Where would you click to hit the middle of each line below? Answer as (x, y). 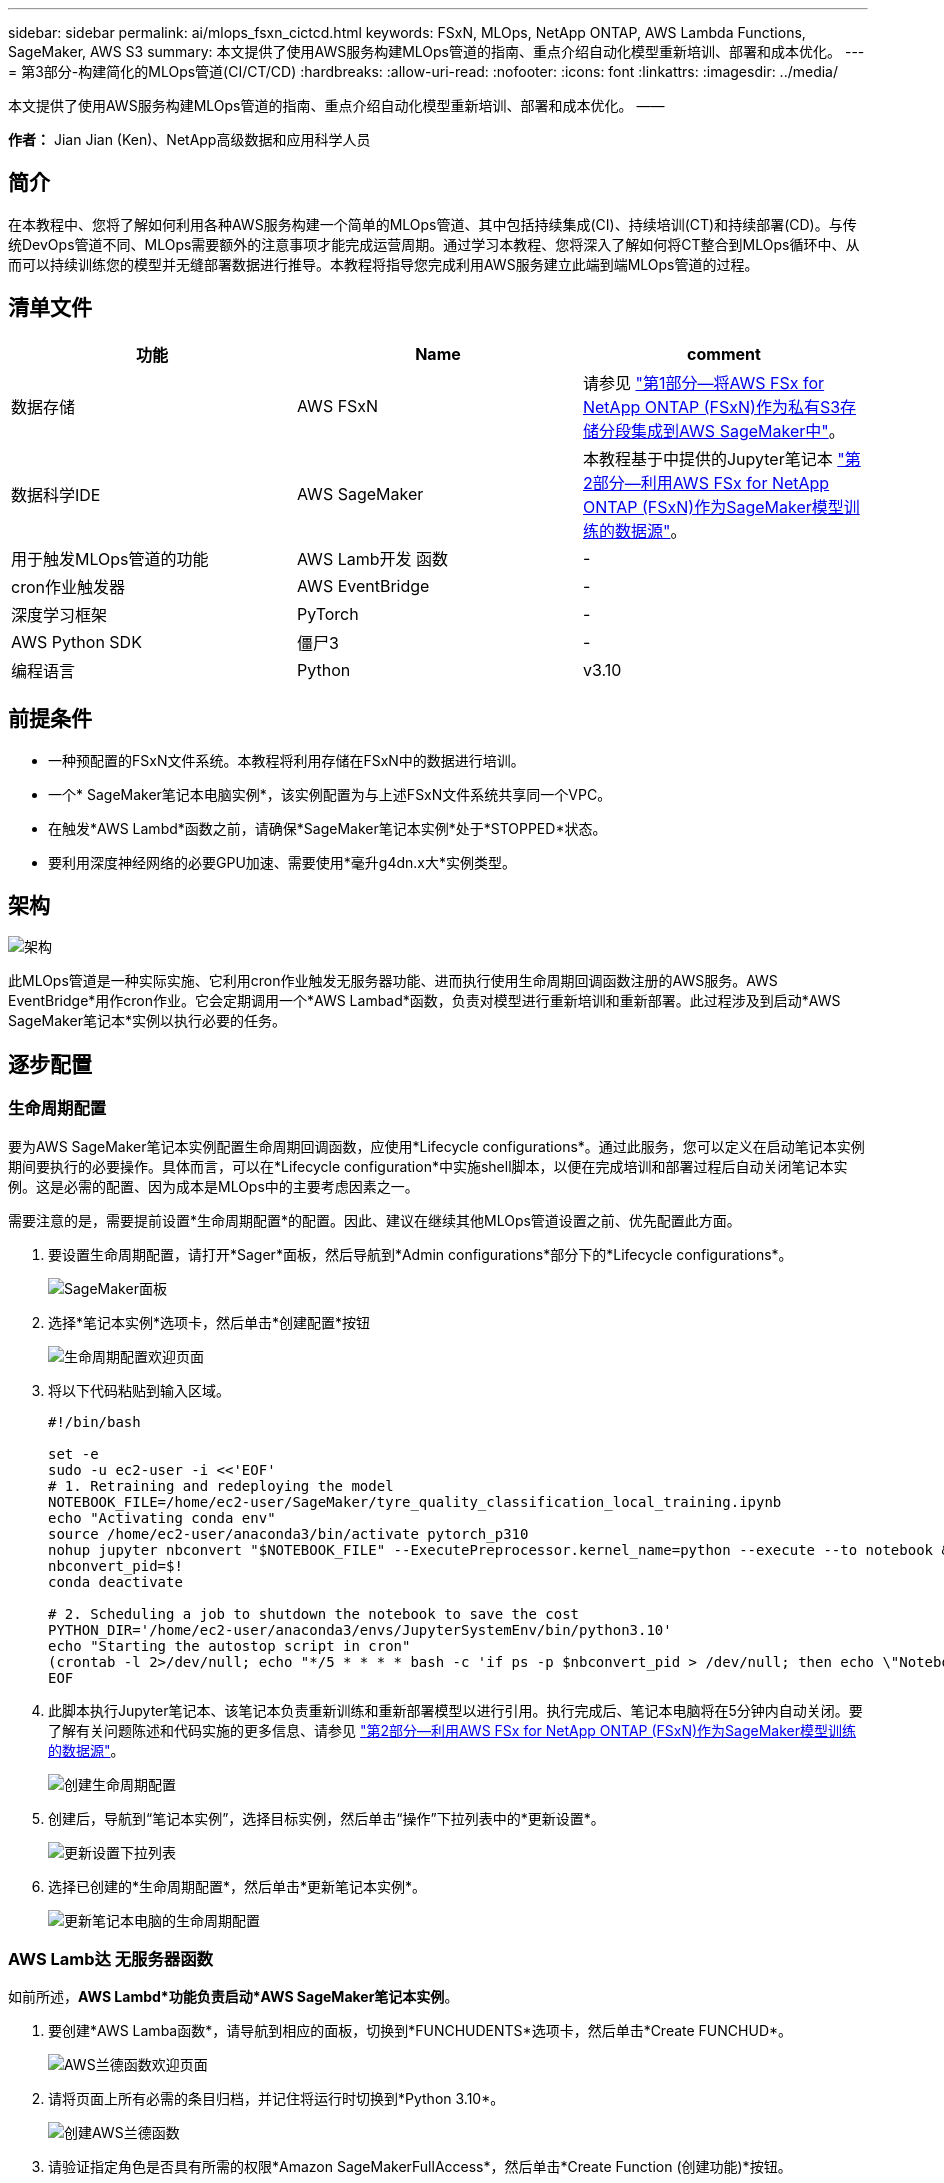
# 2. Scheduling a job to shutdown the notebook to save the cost (314, 1613)
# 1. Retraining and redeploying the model (221, 1485)
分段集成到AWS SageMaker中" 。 (721, 430)
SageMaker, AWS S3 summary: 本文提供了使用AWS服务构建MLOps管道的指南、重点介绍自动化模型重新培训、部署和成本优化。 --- (436, 51)
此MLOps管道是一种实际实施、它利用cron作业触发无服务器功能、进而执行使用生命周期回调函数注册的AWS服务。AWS (393, 981)
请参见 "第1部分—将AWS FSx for (703, 382)
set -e (73, 1453)
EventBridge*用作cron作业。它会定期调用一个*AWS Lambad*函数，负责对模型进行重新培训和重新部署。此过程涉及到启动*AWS (424, 1001)
